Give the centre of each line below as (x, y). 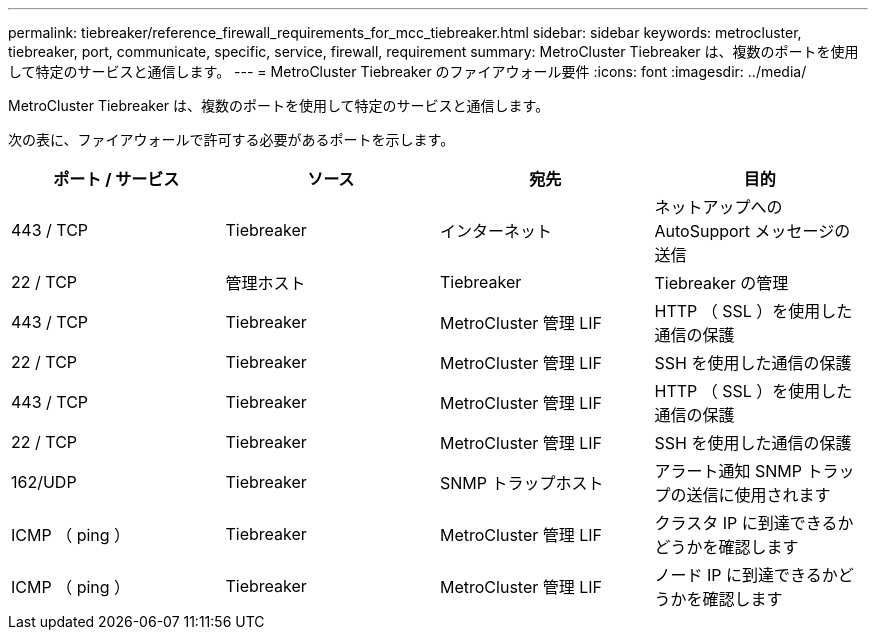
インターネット (496, 231)
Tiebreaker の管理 (721, 283)
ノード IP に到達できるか (746, 575)
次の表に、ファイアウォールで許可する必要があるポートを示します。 (231, 139)
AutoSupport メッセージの (752, 231)
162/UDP (44, 482)
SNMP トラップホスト (522, 483)
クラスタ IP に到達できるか (754, 523)
